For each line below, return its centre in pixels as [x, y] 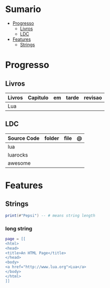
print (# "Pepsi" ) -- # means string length [50, 215]
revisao [93, 98]
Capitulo [38, 98]
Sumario [23, 9]
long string [19, 229]
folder [52, 138]
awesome [19, 163]
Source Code [24, 138]
